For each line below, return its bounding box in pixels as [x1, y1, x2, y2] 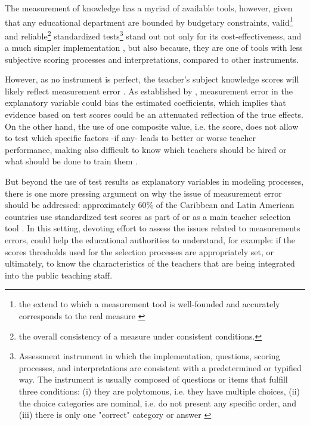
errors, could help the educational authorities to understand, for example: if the [5, 234, 296, 246]
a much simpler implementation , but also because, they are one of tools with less [5, 41, 303, 54]
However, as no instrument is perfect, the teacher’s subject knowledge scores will [5, 73, 299, 85]
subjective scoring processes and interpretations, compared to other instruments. [5, 53, 299, 65]
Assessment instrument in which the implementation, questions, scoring [18, 350, 280, 362]
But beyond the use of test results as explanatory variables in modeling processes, [5, 175, 304, 188]
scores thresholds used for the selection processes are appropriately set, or [5, 245, 274, 258]
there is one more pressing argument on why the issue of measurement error [5, 186, 282, 199]
